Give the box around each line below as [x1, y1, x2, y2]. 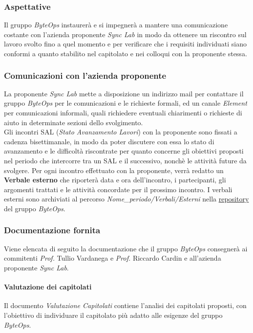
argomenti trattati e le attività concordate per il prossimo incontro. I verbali [4, 184, 232, 194]
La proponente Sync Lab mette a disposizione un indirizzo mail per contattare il [4, 88, 244, 98]
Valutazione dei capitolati [4, 282, 92, 292]
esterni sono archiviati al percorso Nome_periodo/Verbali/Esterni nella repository [4, 194, 249, 204]
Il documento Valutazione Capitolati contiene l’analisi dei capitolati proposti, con [4, 300, 247, 311]
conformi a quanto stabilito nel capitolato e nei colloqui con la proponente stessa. [4, 48, 247, 58]
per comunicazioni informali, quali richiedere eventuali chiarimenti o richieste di [4, 108, 242, 117]
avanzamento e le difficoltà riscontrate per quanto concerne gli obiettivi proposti [4, 146, 244, 156]
